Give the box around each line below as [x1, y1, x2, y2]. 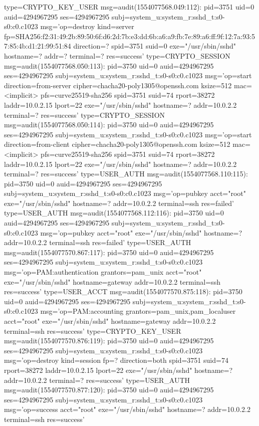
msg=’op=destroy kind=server [40, 21, 134, 32]
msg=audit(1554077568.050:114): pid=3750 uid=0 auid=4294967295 [4, 119, 214, 130]
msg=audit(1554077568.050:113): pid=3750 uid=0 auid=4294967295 [4, 60, 214, 71]
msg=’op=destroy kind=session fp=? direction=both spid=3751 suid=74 [4, 355, 228, 365]
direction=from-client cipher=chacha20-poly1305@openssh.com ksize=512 [4, 139, 230, 149]
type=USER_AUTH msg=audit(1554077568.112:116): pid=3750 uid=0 [4, 207, 224, 218]
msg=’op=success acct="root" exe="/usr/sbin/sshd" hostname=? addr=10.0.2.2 [4, 404, 250, 414]
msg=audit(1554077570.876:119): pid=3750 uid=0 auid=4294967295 [4, 335, 214, 346]
